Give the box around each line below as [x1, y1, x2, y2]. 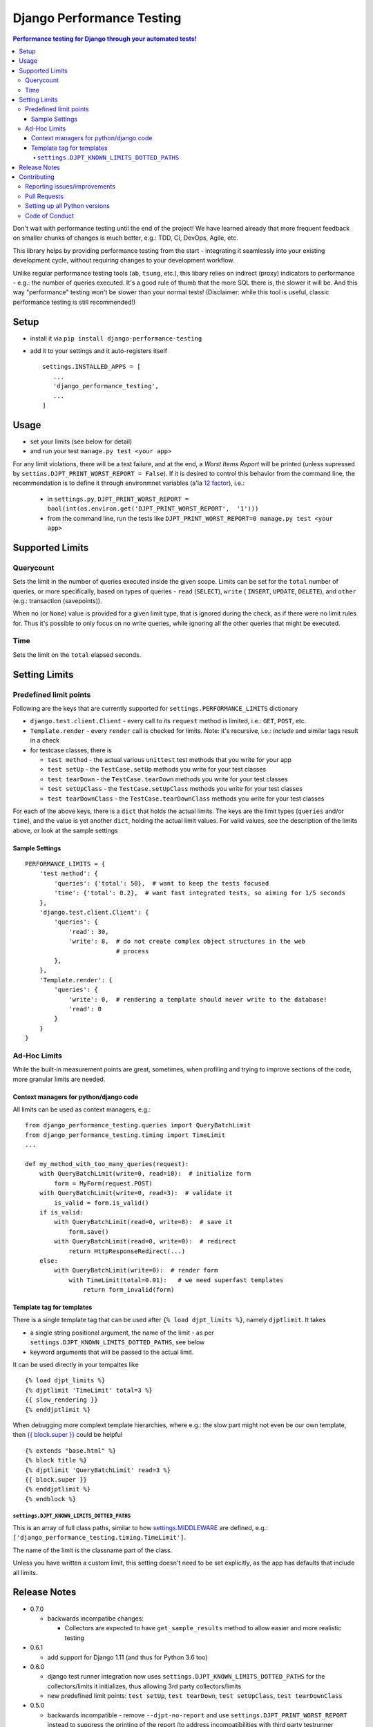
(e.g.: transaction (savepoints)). [12, 596, 103, 604]
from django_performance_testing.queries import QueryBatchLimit [25, 1121, 251, 1129]
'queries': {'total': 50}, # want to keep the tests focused [54, 879, 269, 887]
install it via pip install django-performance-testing [30, 334, 202, 342]
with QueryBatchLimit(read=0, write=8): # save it [54, 1218, 233, 1226]
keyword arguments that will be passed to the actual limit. [30, 1348, 194, 1356]
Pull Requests [25, 192, 64, 200]
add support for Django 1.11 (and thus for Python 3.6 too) [47, 1653, 208, 1661]
